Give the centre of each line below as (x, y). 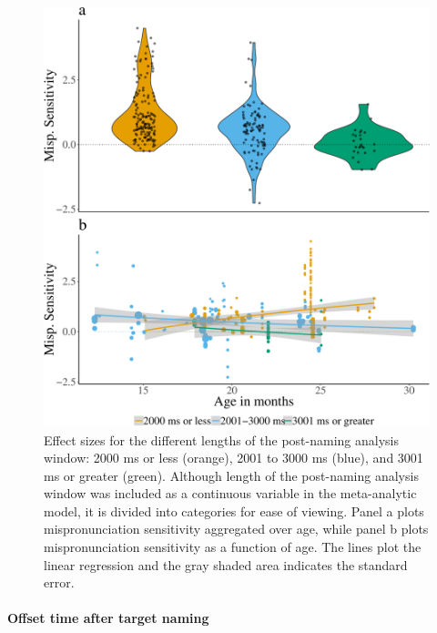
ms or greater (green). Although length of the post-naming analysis (231, 475)
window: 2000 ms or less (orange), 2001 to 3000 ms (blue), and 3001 (234, 458)
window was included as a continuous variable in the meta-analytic (230, 493)
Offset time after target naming (108, 618)
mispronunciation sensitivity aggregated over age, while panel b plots (236, 529)
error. (59, 582)
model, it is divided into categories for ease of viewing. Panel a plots (234, 510)
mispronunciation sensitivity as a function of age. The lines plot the (233, 547)
